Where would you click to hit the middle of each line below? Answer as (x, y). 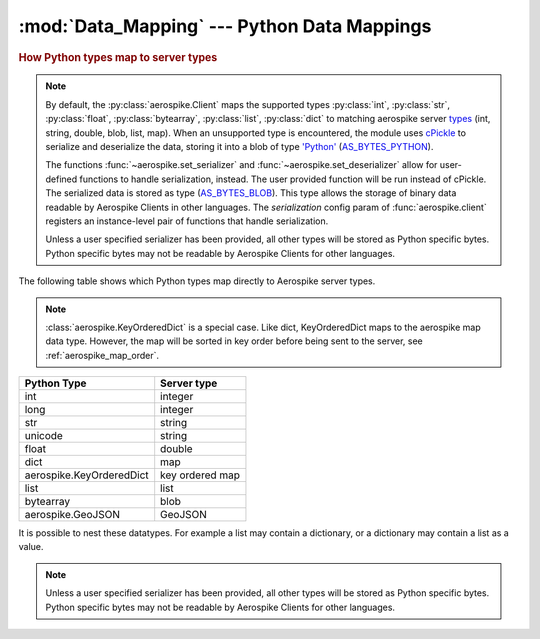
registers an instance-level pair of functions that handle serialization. (187, 221)
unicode (44, 436)
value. (31, 547)
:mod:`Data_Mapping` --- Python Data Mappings (225, 26)
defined (61, 179)
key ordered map (200, 475)
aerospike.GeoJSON (72, 515)
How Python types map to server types (118, 57)
